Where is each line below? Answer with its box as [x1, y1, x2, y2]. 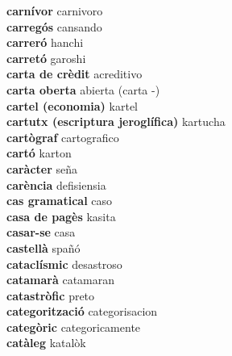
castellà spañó [6, 239, 81, 256]
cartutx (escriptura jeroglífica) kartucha [6, 113, 226, 130]
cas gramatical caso [6, 192, 113, 209]
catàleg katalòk [6, 334, 86, 351]
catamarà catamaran [6, 271, 115, 288]
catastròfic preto [6, 287, 95, 304]
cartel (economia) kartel [6, 97, 138, 114]
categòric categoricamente [6, 318, 141, 335]
